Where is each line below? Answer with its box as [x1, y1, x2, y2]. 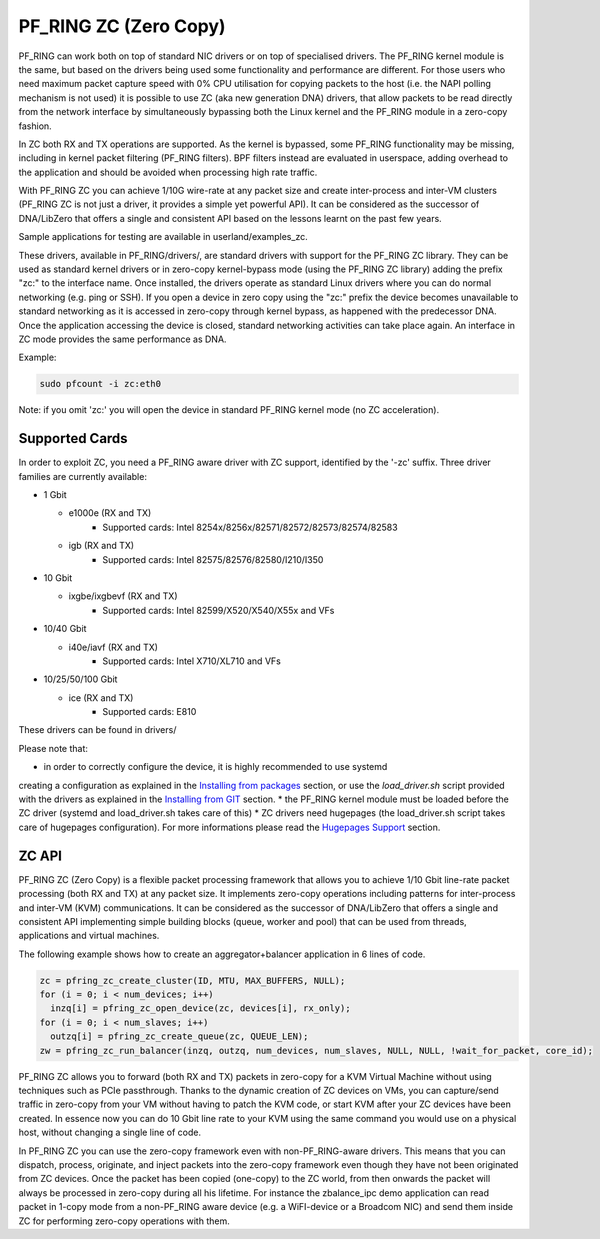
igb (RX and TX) [68, 540, 135, 552]
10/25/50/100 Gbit [43, 673, 118, 685]
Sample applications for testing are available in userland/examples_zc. [18, 231, 309, 243]
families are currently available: [18, 470, 147, 482]
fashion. [18, 120, 52, 132]
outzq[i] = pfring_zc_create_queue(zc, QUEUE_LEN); [50, 1031, 309, 1042]
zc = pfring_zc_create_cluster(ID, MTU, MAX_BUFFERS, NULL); [39, 975, 346, 986]
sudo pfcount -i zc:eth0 [39, 378, 162, 390]
